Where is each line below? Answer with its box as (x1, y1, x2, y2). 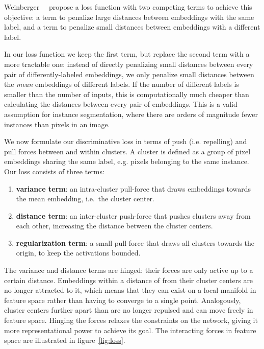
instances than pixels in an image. (4, 119, 110, 129)
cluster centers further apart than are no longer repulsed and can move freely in (4, 305, 253, 315)
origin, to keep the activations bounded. (16, 247, 141, 258)
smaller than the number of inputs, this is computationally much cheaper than (4, 88, 249, 99)
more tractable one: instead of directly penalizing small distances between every (4, 58, 253, 69)
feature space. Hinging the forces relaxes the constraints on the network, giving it (4, 315, 258, 325)
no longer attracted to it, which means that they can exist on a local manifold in (4, 285, 256, 295)
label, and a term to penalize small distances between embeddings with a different (4, 21, 260, 32)
